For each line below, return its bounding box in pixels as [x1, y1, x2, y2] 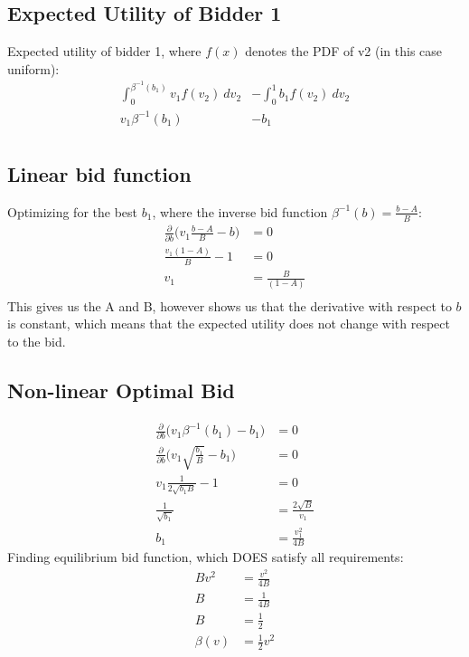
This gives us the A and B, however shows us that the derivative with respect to [7, 296, 452, 315]
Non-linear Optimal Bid [7, 376, 235, 404]
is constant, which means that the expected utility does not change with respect [7, 314, 450, 333]
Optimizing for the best [7, 202, 138, 221]
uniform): [7, 59, 60, 78]
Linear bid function [7, 160, 192, 188]
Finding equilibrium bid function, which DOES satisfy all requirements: [7, 547, 404, 567]
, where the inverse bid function [152, 202, 328, 221]
